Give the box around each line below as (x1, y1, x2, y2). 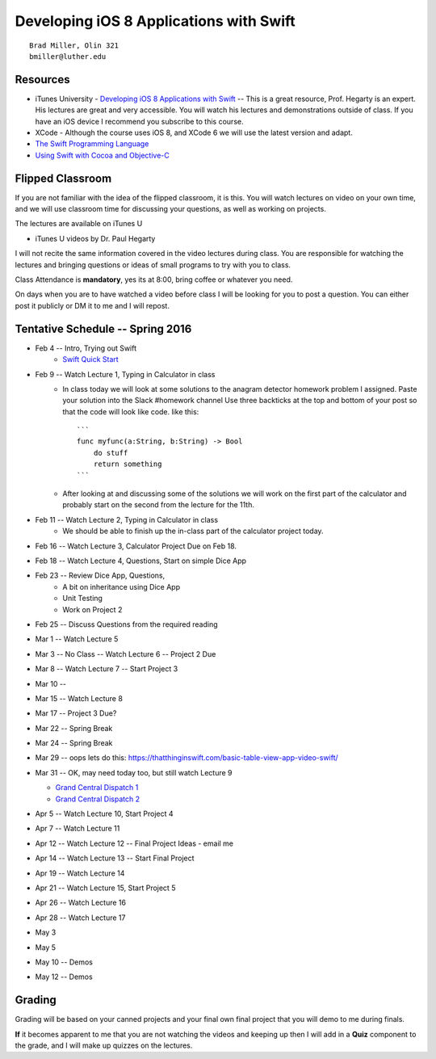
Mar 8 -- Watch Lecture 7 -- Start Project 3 (35, 664, 178, 674)
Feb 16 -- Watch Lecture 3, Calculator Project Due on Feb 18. (35, 541, 237, 551)
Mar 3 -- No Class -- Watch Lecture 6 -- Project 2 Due (35, 649, 216, 658)
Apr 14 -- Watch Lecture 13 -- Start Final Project (35, 853, 195, 864)
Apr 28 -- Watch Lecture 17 (35, 913, 126, 922)
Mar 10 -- (35, 679, 67, 688)
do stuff (93, 448, 128, 457)
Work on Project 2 (62, 604, 123, 614)
